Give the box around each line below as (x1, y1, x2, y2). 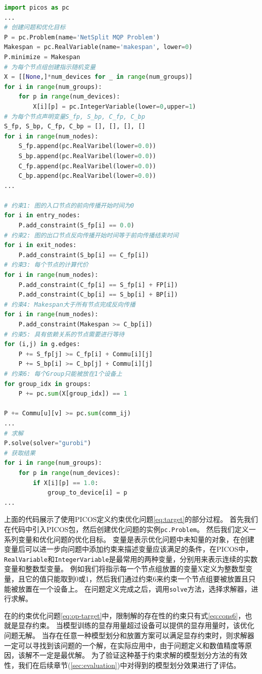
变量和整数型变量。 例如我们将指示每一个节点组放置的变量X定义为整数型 (4, 563, 246, 574)
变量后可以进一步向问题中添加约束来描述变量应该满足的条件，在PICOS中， (4, 544, 253, 554)
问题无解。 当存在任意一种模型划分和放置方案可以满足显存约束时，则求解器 (4, 630, 254, 640)
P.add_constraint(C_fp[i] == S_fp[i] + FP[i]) (18, 281, 178, 288)
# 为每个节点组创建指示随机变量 (4, 63, 96, 71)
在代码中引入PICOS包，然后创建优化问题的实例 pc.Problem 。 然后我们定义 (4, 523, 249, 534)
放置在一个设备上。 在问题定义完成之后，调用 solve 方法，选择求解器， (18, 583, 251, 594)
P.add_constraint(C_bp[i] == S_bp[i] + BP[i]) (18, 291, 178, 299)
